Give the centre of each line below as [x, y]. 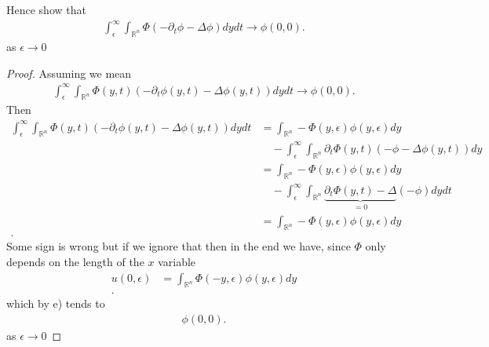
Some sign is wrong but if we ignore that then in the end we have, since [179, 246]
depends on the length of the [75, 261]
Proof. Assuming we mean [69, 73]
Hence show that [46, 9]
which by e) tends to [56, 303]
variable [177, 261]
